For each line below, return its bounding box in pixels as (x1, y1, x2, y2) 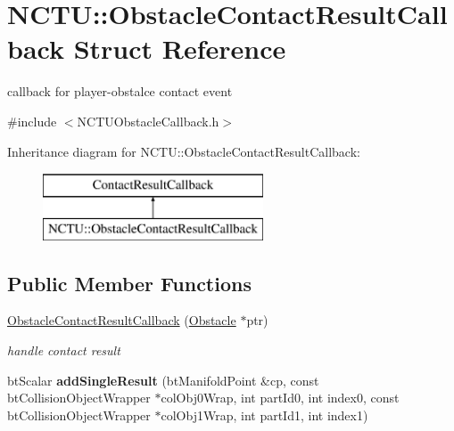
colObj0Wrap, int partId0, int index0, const (161, 388, 400, 407)
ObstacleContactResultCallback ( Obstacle (7, 311, 236, 329)
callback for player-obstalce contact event (7, 82, 233, 101)
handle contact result (7, 341, 120, 360)
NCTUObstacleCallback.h (77, 111, 219, 130)
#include (7, 111, 57, 130)
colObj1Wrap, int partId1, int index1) (161, 405, 368, 424)
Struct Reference (73, 30, 286, 67)
